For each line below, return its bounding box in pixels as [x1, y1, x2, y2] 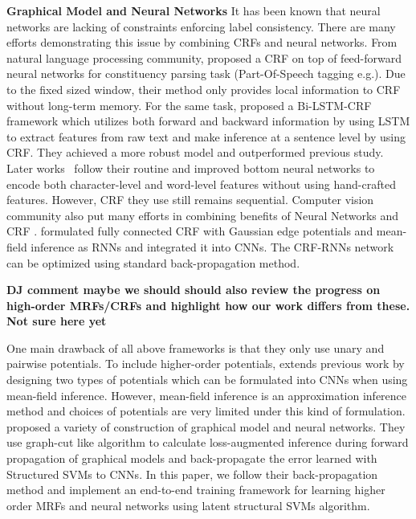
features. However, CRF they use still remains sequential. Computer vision [6, 191, 374, 208]
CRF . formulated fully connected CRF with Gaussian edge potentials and [6, 223, 373, 239]
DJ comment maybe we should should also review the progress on [6, 281, 381, 298]
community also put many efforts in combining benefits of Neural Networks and [6, 206, 399, 223]
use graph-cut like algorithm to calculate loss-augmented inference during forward [6, 434, 409, 451]
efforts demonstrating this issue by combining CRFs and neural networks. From [6, 34, 398, 51]
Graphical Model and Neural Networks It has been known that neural [6, 2, 381, 18]
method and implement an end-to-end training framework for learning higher [6, 481, 385, 498]
